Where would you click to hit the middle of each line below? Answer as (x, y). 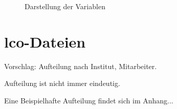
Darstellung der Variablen (65, 6)
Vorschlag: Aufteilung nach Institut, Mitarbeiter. (81, 66)
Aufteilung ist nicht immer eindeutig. (62, 83)
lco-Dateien (45, 41)
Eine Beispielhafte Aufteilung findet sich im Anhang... (89, 100)
